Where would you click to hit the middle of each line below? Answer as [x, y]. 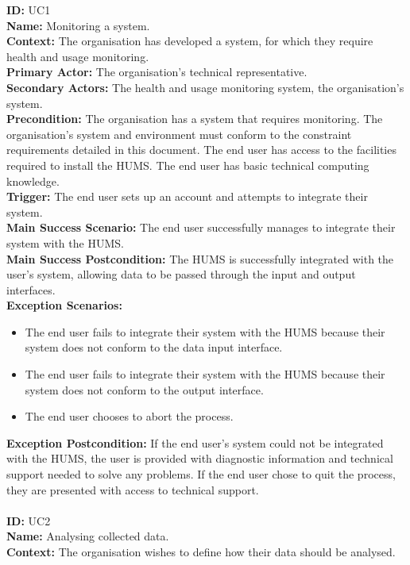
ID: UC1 [29, 10]
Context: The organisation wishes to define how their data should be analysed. [201, 552]
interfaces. [31, 289]
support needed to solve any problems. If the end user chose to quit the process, [201, 474]
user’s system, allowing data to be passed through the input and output [181, 274]
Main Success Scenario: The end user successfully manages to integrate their [201, 227]
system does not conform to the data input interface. [154, 347]
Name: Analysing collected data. [88, 536]
